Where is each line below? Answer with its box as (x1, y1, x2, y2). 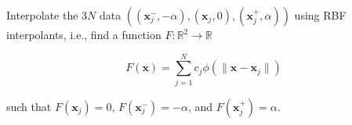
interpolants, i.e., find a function (6, 27, 161, 42)
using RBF (294, 7, 347, 23)
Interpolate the (6, 7, 78, 23)
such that (6, 98, 52, 114)
